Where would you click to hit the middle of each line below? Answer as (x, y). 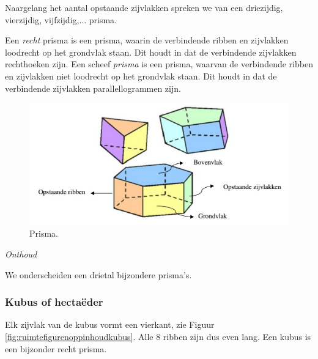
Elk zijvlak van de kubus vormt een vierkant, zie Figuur (110, 324)
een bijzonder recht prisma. (56, 348)
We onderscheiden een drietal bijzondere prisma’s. (98, 274)
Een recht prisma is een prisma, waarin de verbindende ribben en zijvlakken (147, 40)
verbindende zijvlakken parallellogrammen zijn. (93, 88)
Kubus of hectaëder (54, 302)
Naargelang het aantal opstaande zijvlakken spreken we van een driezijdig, (144, 7)
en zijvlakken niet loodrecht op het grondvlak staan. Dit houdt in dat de (141, 76)
